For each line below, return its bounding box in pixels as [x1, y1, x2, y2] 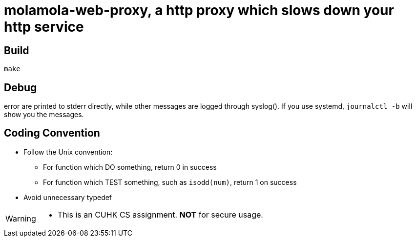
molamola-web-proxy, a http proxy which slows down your [4, 2, 394, 19]
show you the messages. [4, 110, 84, 119]
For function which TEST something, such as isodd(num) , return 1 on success [43, 178, 297, 186]
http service [4, 19, 84, 35]
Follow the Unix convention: [23, 147, 113, 156]
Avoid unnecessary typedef [23, 193, 112, 201]
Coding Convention [4, 127, 100, 140]
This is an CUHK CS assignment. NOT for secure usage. [57, 209, 263, 220]
